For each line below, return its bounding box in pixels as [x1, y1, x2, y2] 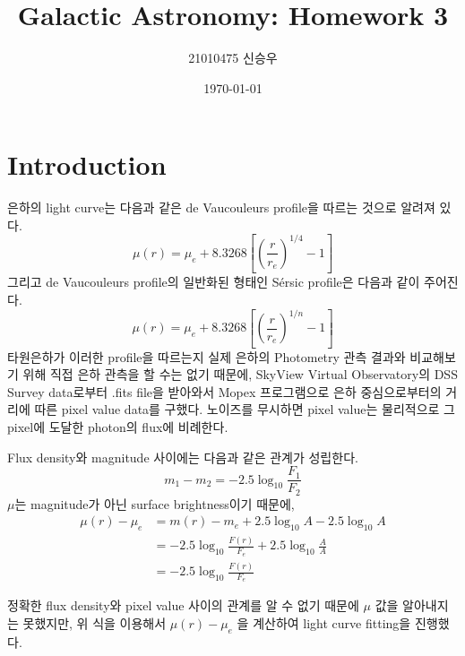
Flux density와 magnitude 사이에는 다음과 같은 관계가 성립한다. [7, 447, 358, 466]
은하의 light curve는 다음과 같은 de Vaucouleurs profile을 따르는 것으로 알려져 [7, 198, 435, 217]
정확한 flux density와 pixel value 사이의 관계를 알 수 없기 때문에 [7, 596, 359, 615]
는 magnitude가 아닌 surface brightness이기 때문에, [14, 494, 295, 513]
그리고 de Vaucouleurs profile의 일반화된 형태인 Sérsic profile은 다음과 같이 [7, 272, 420, 291]
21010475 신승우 [188, 48, 278, 67]
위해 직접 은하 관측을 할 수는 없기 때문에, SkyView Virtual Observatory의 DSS [22, 365, 458, 384]
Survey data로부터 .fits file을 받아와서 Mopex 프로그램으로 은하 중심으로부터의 [7, 382, 442, 401]
